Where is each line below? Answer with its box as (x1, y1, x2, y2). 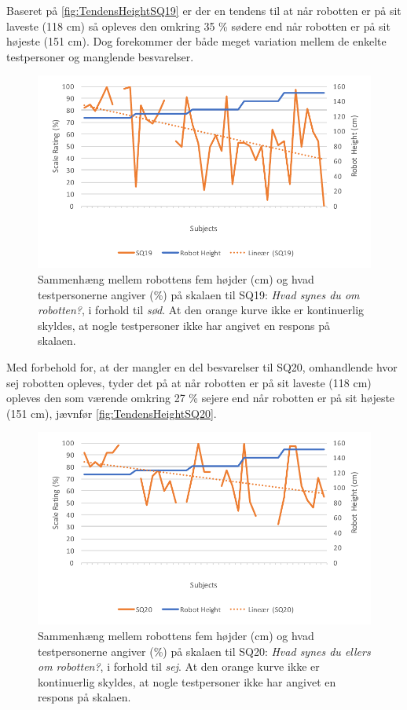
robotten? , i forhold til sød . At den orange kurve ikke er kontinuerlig (38, 302, 365, 318)
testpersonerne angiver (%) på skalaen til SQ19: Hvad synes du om (38, 286, 360, 302)
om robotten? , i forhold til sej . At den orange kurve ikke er (38, 658, 320, 675)
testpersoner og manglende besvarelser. (6, 48, 194, 64)
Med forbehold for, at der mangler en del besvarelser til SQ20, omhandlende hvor (6, 358, 398, 375)
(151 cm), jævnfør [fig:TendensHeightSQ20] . (6, 404, 217, 421)
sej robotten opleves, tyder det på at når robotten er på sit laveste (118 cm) (6, 374, 372, 390)
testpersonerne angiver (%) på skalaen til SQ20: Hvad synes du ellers (38, 642, 371, 659)
